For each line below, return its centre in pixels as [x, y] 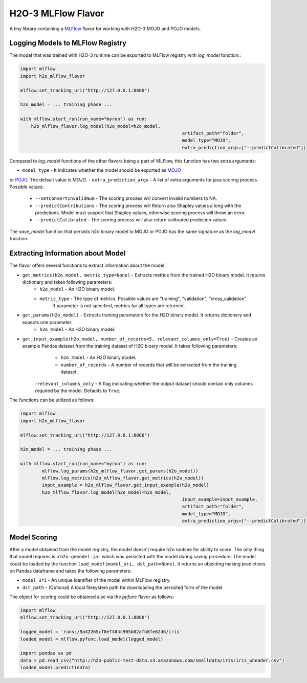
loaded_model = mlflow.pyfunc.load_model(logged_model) [92, 639]
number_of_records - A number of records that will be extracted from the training [149, 365]
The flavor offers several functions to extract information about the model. [87, 265]
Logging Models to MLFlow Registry [68, 43]
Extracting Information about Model [68, 253]
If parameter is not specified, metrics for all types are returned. [119, 306]
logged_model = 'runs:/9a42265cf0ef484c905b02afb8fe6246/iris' [101, 632]
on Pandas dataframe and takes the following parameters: [71, 571]
